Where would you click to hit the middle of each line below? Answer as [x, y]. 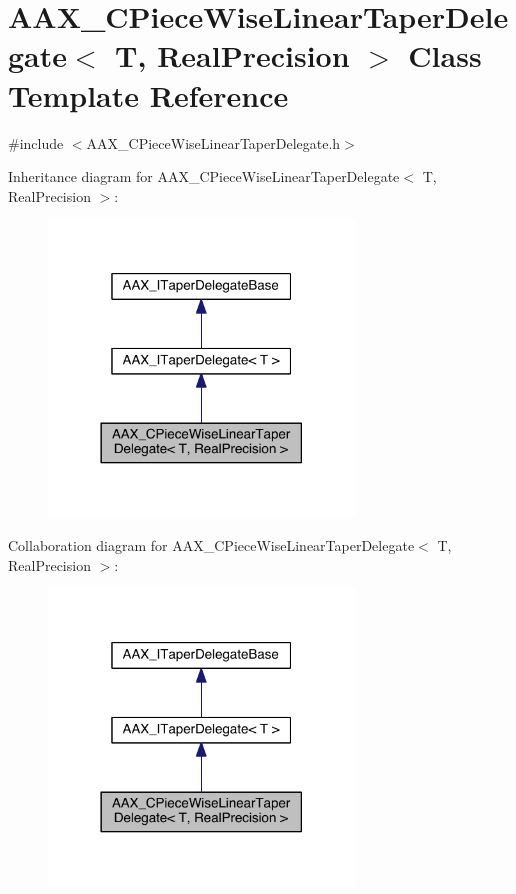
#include [36, 142]
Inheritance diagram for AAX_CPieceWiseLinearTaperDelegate [204, 176]
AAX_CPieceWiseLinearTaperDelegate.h [213, 142]
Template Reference [148, 94]
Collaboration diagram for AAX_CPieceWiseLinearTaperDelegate [211, 544]
